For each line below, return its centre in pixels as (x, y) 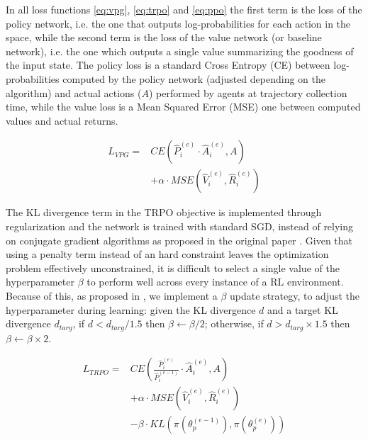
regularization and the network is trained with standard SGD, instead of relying (180, 226)
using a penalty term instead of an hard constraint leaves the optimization (167, 254)
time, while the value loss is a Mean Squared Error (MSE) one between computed (183, 107)
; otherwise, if (234, 323)
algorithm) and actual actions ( (74, 92)
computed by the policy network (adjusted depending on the (194, 78)
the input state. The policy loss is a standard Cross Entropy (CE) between (168, 65)
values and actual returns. (62, 120)
